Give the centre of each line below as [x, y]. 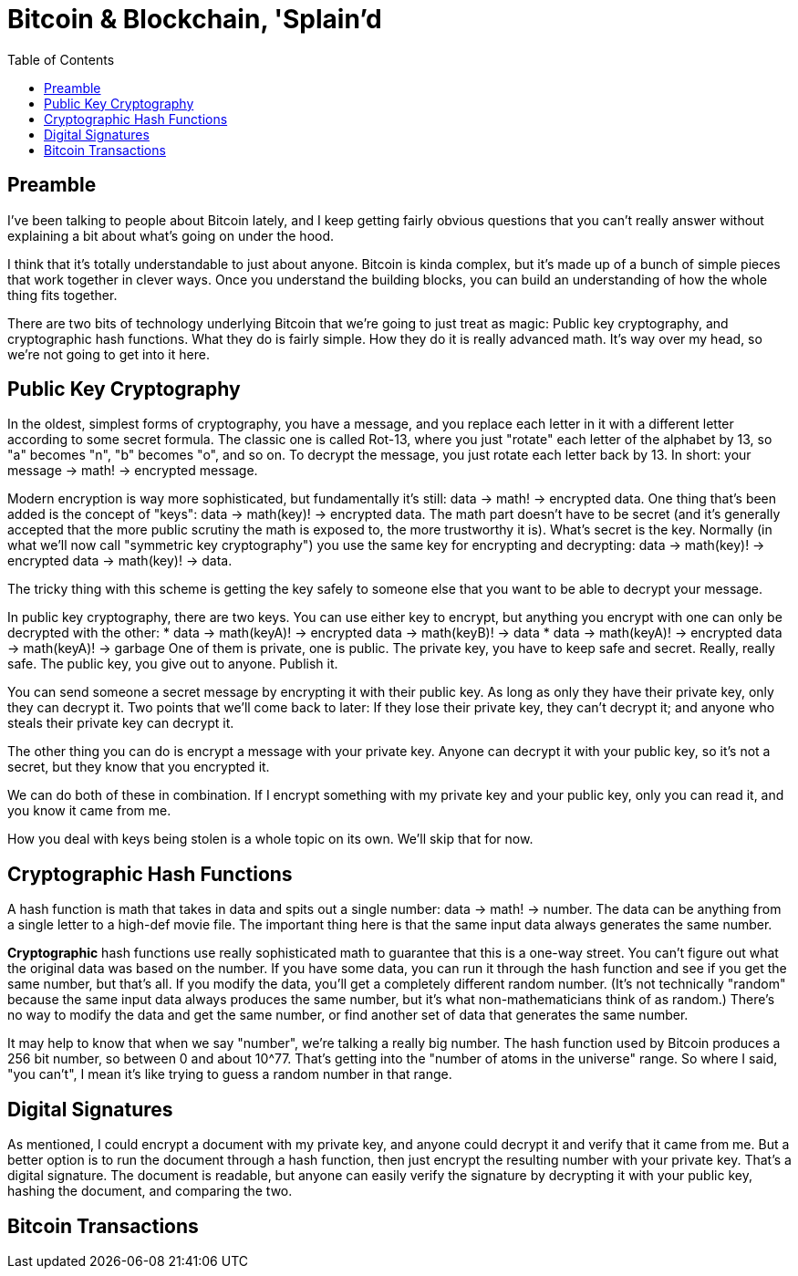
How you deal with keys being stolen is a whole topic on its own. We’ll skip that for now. [270, 839]
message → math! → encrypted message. [133, 471]
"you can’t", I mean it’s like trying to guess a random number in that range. [230, 1074]
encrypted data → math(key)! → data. [120, 561]
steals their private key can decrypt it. [121, 723]
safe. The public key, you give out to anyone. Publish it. [173, 664]
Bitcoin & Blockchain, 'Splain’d [195, 19]
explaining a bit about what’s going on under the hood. [171, 235]
